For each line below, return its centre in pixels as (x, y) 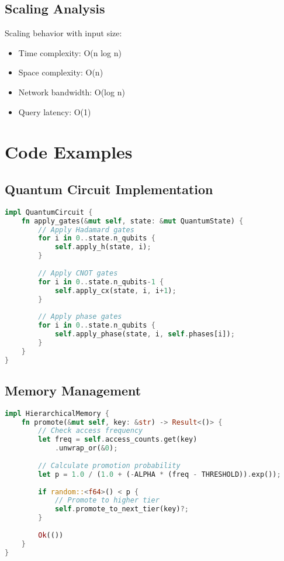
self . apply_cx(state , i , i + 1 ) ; (115, 290)
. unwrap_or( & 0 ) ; (86, 448)
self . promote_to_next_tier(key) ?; (122, 509)
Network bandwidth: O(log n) (72, 92)
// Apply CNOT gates (78, 273)
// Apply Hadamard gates (86, 230)
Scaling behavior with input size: (63, 33)
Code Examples (69, 152)
